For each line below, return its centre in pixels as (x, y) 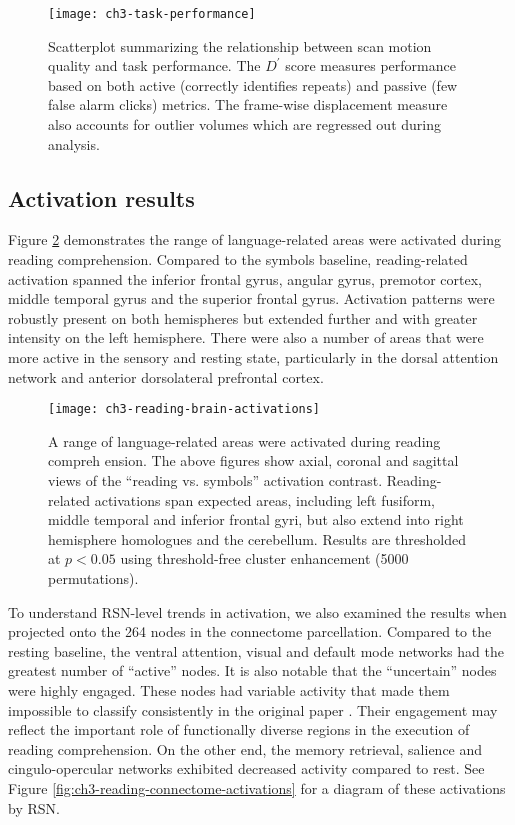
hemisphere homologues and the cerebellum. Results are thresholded (257, 538)
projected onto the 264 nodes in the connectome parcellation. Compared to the (250, 631)
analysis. (74, 143)
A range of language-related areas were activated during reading (244, 440)
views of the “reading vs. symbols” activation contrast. (215, 480)
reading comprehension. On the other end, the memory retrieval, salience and (245, 748)
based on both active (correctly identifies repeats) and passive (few (253, 84)
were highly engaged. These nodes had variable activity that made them (229, 689)
